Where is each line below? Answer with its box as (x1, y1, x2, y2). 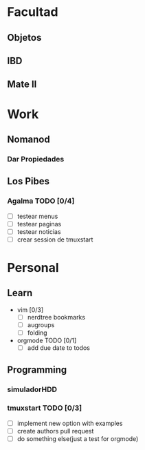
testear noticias (16, 227, 61, 235)
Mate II (7, 79, 37, 90)
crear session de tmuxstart (16, 235, 93, 244)
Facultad (7, 4, 58, 20)
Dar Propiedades (7, 154, 65, 164)
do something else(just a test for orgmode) (16, 434, 139, 442)
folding (27, 329, 47, 337)
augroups (27, 320, 55, 329)
